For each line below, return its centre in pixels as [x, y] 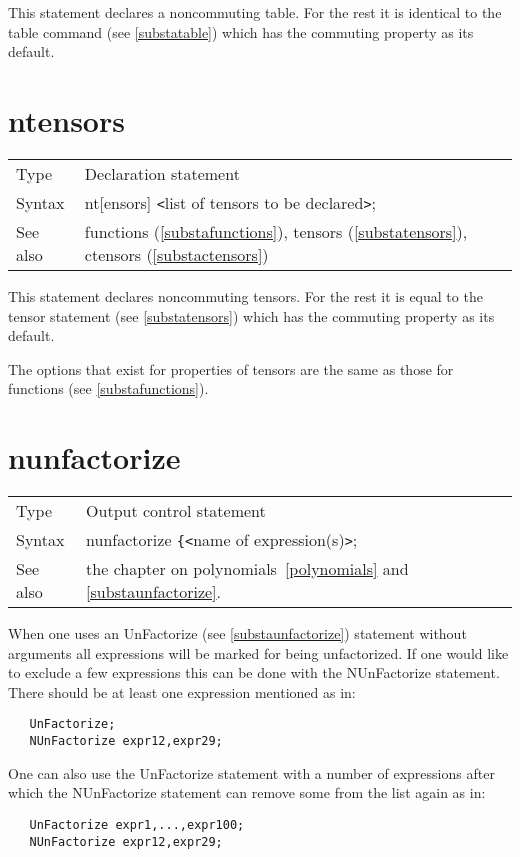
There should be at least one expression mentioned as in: [182, 691]
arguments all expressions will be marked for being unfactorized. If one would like [258, 652]
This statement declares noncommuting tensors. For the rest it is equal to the [245, 295]
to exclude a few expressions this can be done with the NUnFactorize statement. [254, 672]
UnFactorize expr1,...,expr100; [137, 824]
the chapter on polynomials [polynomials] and [247, 568]
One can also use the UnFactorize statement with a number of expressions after [251, 772]
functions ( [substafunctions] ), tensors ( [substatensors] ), [276, 231]
